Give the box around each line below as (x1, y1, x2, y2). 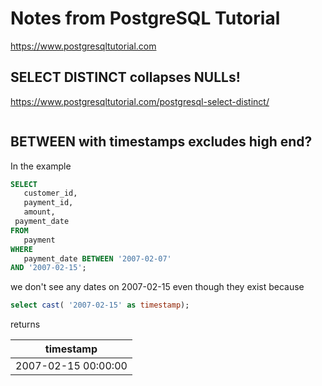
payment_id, (23, 198, 74, 208)
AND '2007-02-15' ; (10, 263, 87, 273)
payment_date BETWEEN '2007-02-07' (23, 253, 172, 264)
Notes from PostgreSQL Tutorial (10, 7, 281, 30)
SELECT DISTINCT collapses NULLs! (10, 69, 241, 86)
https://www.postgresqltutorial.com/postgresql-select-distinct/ (10, 95, 270, 107)
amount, (23, 207, 56, 217)
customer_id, (23, 188, 78, 199)
